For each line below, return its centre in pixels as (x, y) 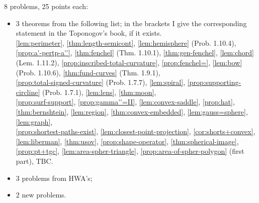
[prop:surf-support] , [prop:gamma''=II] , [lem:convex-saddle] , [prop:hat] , (125, 102)
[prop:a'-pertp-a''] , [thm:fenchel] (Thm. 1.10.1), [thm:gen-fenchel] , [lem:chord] (135, 53)
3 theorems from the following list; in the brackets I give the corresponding (131, 23)
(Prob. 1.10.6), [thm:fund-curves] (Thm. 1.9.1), (88, 72)
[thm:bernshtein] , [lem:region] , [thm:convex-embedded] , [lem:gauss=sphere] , (132, 111)
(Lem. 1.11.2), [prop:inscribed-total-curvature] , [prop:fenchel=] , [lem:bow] (129, 62)
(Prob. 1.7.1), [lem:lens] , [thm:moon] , (99, 92)
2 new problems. (41, 195)
